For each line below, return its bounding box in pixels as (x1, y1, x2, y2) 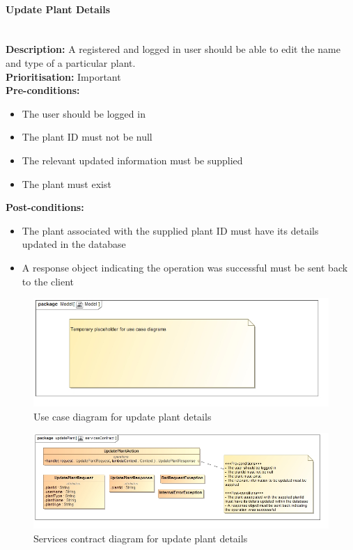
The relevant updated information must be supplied (22, 152, 243, 167)
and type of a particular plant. (6, 55, 136, 70)
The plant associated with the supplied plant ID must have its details (22, 223, 319, 237)
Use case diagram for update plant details (33, 409, 212, 423)
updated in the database (22, 237, 126, 251)
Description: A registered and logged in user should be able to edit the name (6, 42, 340, 56)
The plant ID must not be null (22, 129, 152, 144)
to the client (22, 274, 74, 288)
